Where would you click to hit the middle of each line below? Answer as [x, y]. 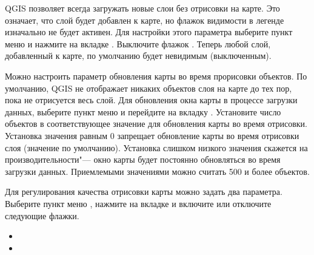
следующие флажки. [42, 215]
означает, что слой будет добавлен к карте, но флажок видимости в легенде [145, 20]
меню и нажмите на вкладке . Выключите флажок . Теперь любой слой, [138, 43]
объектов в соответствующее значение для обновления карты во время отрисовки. [156, 124]
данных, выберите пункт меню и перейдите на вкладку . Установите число [143, 111]
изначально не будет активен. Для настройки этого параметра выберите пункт [149, 32]
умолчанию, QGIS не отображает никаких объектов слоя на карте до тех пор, [149, 88]
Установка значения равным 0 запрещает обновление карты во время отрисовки [152, 135]
